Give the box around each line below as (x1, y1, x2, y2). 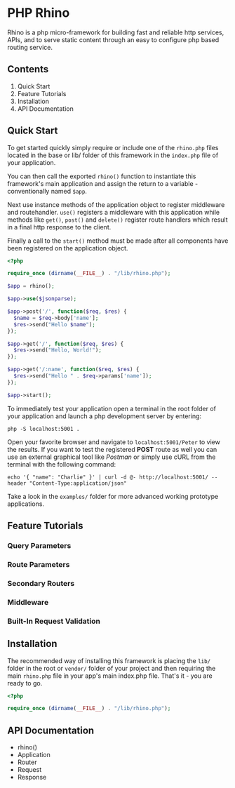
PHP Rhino (7, 5, 70, 21)
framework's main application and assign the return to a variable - (7, 179, 199, 187)
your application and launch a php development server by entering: (7, 412, 202, 420)
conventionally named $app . (7, 187, 88, 195)
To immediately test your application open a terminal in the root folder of (7, 404, 216, 413)
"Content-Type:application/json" (29, 479, 128, 487)
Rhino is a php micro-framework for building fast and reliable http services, (7, 28, 224, 36)
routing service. (7, 43, 53, 51)
